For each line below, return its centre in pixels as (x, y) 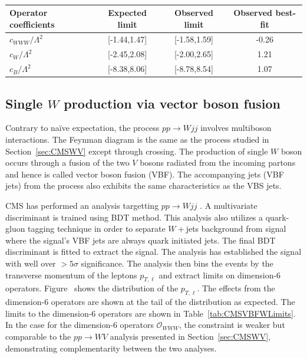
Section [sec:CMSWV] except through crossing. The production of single (137, 151)
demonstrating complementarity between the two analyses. (111, 348)
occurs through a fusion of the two (67, 162)
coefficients (32, 24)
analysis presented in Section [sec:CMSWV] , (190, 336)
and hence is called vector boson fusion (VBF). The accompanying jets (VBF (145, 174)
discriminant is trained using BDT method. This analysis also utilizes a (134, 217)
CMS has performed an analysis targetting (82, 205)
